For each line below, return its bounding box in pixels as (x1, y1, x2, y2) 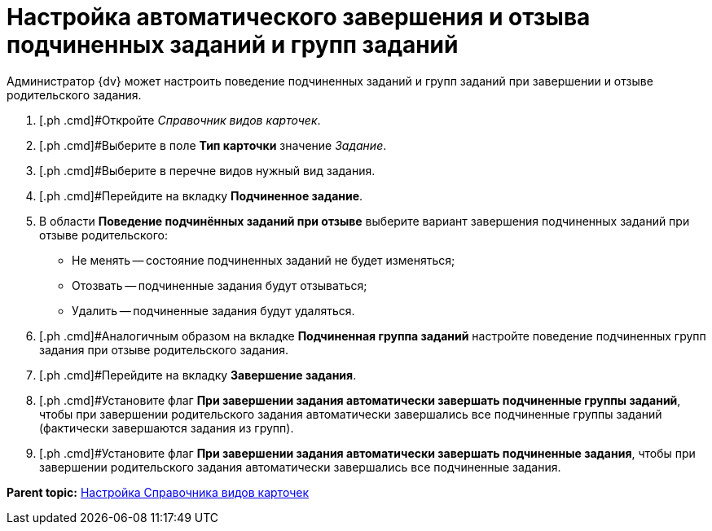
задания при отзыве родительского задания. (39, 342, 288, 357)
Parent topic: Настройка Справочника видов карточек (7, 485, 309, 499)
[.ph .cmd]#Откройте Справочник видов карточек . (39, 112, 321, 127)
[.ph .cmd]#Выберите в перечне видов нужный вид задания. (39, 163, 376, 178)
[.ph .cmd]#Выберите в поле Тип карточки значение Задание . (39, 138, 387, 152)
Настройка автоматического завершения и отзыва (7, 3, 591, 31)
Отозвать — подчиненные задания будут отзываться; (72, 278, 367, 292)
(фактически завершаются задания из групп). (39, 420, 294, 435)
